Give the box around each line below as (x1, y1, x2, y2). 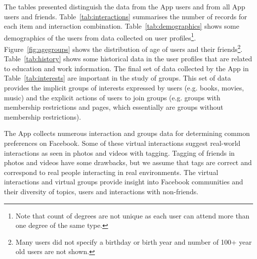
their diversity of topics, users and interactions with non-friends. (4, 186, 199, 196)
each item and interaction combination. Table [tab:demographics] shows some (4, 21, 239, 31)
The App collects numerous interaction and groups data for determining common (4, 128, 250, 138)
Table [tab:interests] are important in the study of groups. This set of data (4, 73, 231, 83)
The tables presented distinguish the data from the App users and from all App (4, 1, 245, 11)
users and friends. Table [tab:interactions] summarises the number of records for (4, 11, 247, 21)
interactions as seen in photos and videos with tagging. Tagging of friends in (4, 147, 235, 158)
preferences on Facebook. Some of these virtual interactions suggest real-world (4, 138, 241, 148)
